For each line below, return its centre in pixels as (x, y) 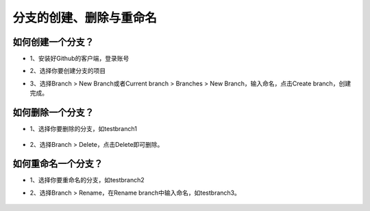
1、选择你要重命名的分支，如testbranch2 (87, 180)
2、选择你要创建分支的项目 (68, 71)
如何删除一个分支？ (53, 113)
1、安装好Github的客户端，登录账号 (79, 59)
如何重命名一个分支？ (58, 164)
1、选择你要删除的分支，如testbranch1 (83, 129)
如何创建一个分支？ (53, 42)
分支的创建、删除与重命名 (85, 18)
